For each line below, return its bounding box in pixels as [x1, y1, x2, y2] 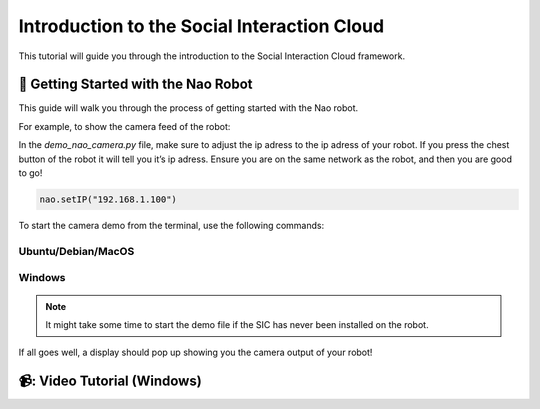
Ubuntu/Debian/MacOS [18, 244, 135, 258]
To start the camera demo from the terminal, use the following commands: [18, 219, 325, 231]
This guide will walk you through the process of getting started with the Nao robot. [18, 102, 359, 114]
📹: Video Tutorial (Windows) [18, 373, 202, 390]
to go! [18, 167, 43, 179]
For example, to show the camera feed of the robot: [18, 120, 231, 132]
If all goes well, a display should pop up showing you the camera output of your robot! [18, 346, 373, 359]
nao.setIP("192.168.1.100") [39, 194, 177, 205]
